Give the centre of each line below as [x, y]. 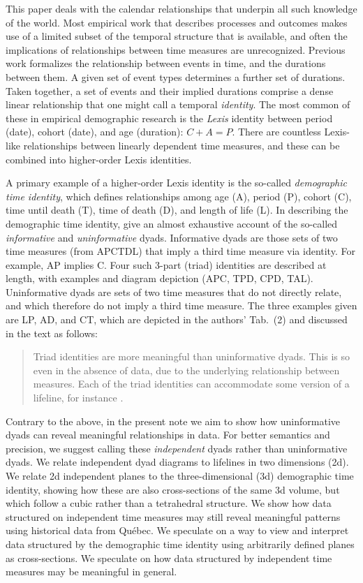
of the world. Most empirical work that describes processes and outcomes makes [177, 22]
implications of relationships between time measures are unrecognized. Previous [176, 49]
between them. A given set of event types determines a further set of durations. [176, 76]
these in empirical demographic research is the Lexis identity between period [169, 118]
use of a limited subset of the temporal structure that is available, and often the [177, 36]
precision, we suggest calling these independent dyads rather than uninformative [177, 448]
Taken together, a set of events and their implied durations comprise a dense [170, 90]
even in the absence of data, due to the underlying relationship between [186, 370]
